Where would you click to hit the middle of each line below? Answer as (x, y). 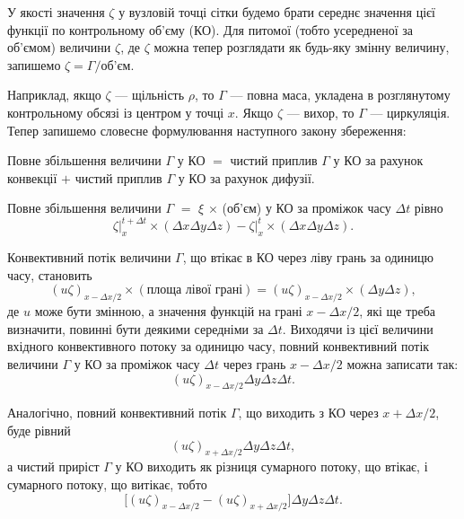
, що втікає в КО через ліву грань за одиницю (308, 257)
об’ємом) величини (59, 47)
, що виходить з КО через (308, 413)
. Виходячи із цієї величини (358, 328)
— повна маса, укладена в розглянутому (340, 95)
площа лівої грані (195, 290)
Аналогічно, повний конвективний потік (117, 413)
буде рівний (39, 430)
